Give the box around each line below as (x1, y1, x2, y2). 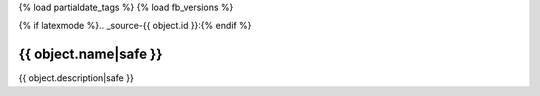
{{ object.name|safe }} (18, 46, 163, 63)
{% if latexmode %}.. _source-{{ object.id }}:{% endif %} (18, 20, 252, 32)
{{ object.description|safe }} (18, 72, 134, 84)
